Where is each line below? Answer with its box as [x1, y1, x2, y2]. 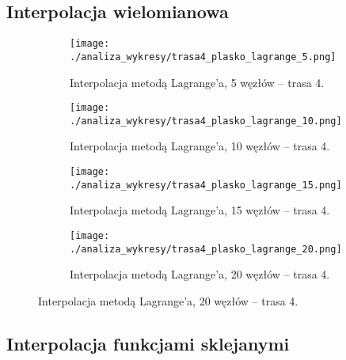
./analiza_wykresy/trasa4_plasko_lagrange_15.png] [70, 179, 342, 191]
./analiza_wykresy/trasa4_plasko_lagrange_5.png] [70, 51, 336, 63]
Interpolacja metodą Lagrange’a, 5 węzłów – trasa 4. [70, 74, 325, 90]
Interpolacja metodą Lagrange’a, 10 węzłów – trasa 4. [70, 138, 330, 154]
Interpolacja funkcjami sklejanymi [6, 331, 290, 355]
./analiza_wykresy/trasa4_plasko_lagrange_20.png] [70, 243, 342, 255]
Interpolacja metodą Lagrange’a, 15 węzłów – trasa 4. [70, 202, 330, 218]
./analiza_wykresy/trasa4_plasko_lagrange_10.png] [70, 115, 342, 127]
